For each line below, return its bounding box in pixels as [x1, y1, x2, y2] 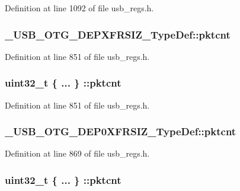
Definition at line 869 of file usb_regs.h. [5, 147, 150, 160]
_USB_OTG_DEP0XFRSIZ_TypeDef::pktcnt [5, 124, 236, 139]
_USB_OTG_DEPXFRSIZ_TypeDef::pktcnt [5, 27, 231, 42]
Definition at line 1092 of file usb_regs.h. [5, 2, 154, 14]
